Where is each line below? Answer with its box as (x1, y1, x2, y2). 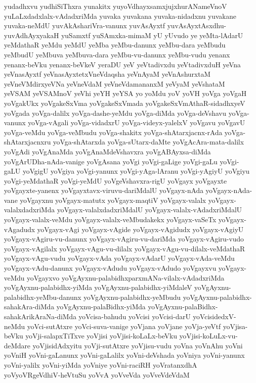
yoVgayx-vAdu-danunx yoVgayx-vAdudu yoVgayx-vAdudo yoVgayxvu (4, 263, 216, 273)
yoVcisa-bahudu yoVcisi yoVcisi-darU (79, 311, 191, 321)
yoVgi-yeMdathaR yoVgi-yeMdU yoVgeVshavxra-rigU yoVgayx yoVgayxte (4, 175, 227, 186)
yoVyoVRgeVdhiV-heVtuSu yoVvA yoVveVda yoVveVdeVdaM (4, 369, 190, 380)
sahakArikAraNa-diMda (4, 311, 77, 321)
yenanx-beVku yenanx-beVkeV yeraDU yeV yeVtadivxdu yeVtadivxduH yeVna (4, 59, 241, 69)
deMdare (4, 340, 31, 350)
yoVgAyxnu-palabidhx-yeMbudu (84, 291, 181, 302)
